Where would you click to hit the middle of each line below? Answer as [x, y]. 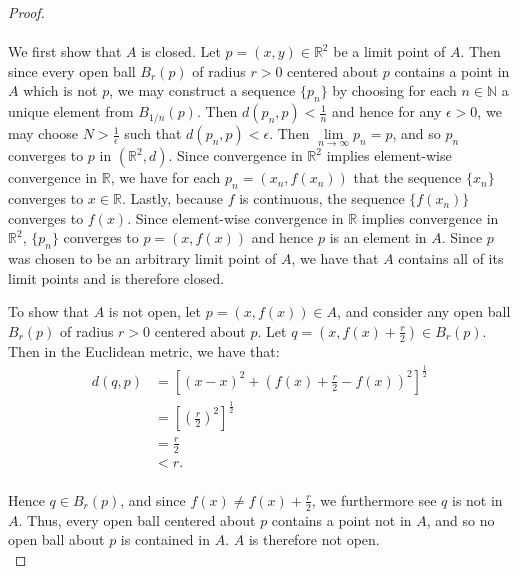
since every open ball [72, 70]
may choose [43, 133]
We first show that [65, 51]
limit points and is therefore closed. [116, 277]
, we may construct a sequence [202, 90]
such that [153, 133]
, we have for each [165, 177]
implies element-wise [389, 155]
